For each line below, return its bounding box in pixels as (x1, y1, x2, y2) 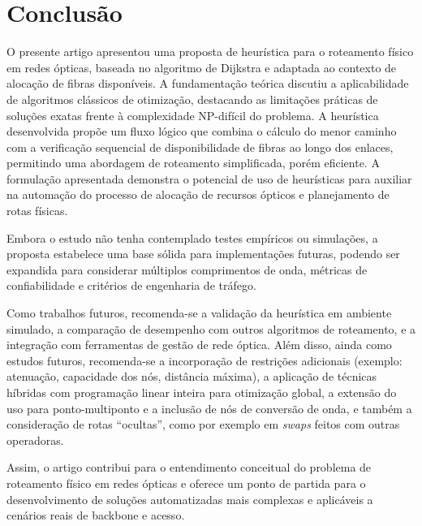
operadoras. (6, 431, 64, 448)
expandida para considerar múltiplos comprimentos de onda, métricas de (6, 261, 368, 278)
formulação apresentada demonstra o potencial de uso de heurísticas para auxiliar (6, 170, 412, 187)
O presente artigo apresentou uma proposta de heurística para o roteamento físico (6, 43, 414, 60)
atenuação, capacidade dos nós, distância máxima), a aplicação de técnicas (6, 368, 377, 385)
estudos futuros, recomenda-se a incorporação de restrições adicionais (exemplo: (6, 351, 403, 369)
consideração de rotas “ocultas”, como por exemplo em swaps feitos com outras (6, 416, 400, 433)
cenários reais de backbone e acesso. (6, 507, 185, 524)
